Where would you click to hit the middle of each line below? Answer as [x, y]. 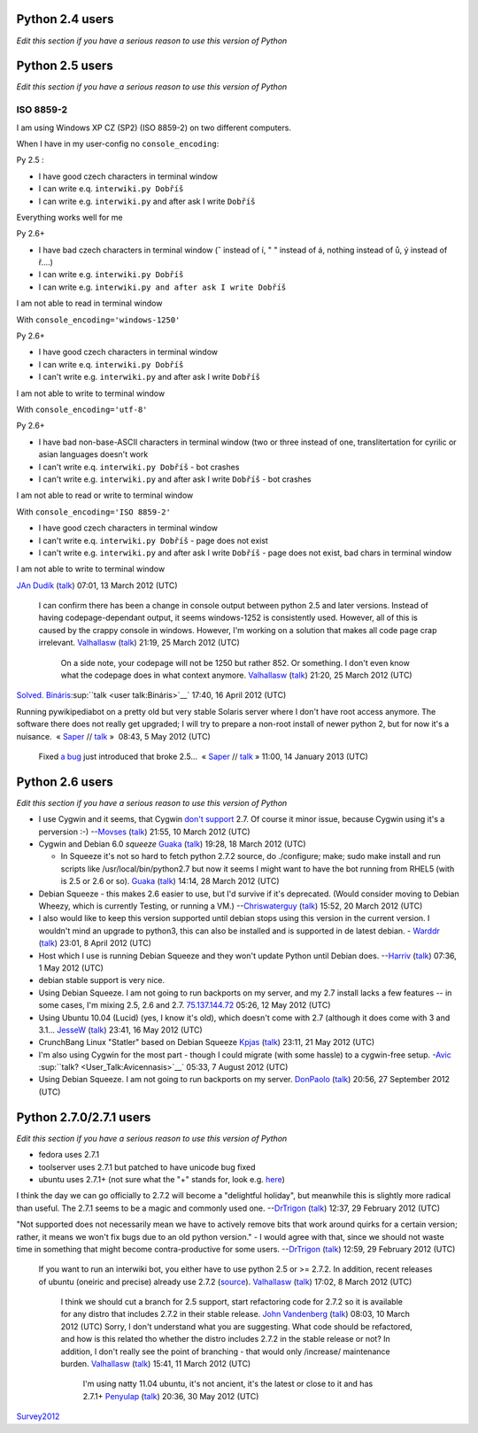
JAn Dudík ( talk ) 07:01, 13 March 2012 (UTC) [97, 585]
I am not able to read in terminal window [89, 303]
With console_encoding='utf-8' [82, 409]
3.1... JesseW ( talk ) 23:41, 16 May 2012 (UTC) [120, 1030]
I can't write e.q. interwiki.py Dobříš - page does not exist [154, 540]
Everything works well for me [69, 217]
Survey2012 [38, 1416]
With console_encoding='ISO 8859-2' [94, 511]
